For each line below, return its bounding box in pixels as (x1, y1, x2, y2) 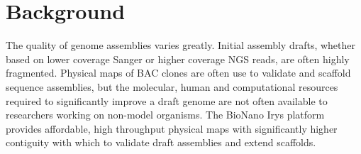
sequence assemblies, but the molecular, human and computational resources (6, 79, 338, 94)
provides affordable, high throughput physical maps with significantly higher (6, 121, 338, 136)
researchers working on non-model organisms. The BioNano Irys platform (6, 107, 325, 122)
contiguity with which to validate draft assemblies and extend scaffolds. (6, 135, 316, 150)
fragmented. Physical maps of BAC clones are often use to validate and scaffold (6, 65, 351, 80)
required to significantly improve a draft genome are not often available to (6, 93, 328, 108)
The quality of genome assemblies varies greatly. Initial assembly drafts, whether (6, 38, 355, 53)
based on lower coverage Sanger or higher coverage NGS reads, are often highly (6, 51, 350, 66)
